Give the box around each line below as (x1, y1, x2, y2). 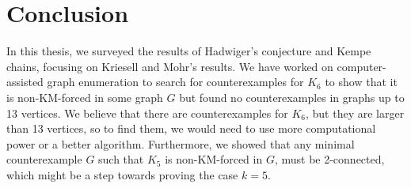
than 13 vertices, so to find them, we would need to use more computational (6, 120, 376, 137)
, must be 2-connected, (274, 151, 385, 167)
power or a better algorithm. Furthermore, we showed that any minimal (6, 135, 355, 152)
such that (98, 151, 144, 167)
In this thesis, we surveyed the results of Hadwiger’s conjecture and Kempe (6, 43, 371, 59)
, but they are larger (306, 104, 405, 121)
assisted (6, 73, 44, 90)
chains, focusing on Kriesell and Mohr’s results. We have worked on (6, 58, 333, 74)
